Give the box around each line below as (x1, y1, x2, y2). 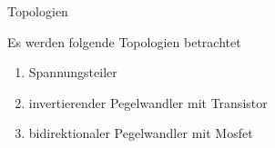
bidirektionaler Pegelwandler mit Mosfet (28, 123, 253, 143)
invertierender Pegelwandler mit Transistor (28, 93, 268, 112)
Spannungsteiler (28, 63, 117, 82)
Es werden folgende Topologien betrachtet (7, 32, 241, 51)
